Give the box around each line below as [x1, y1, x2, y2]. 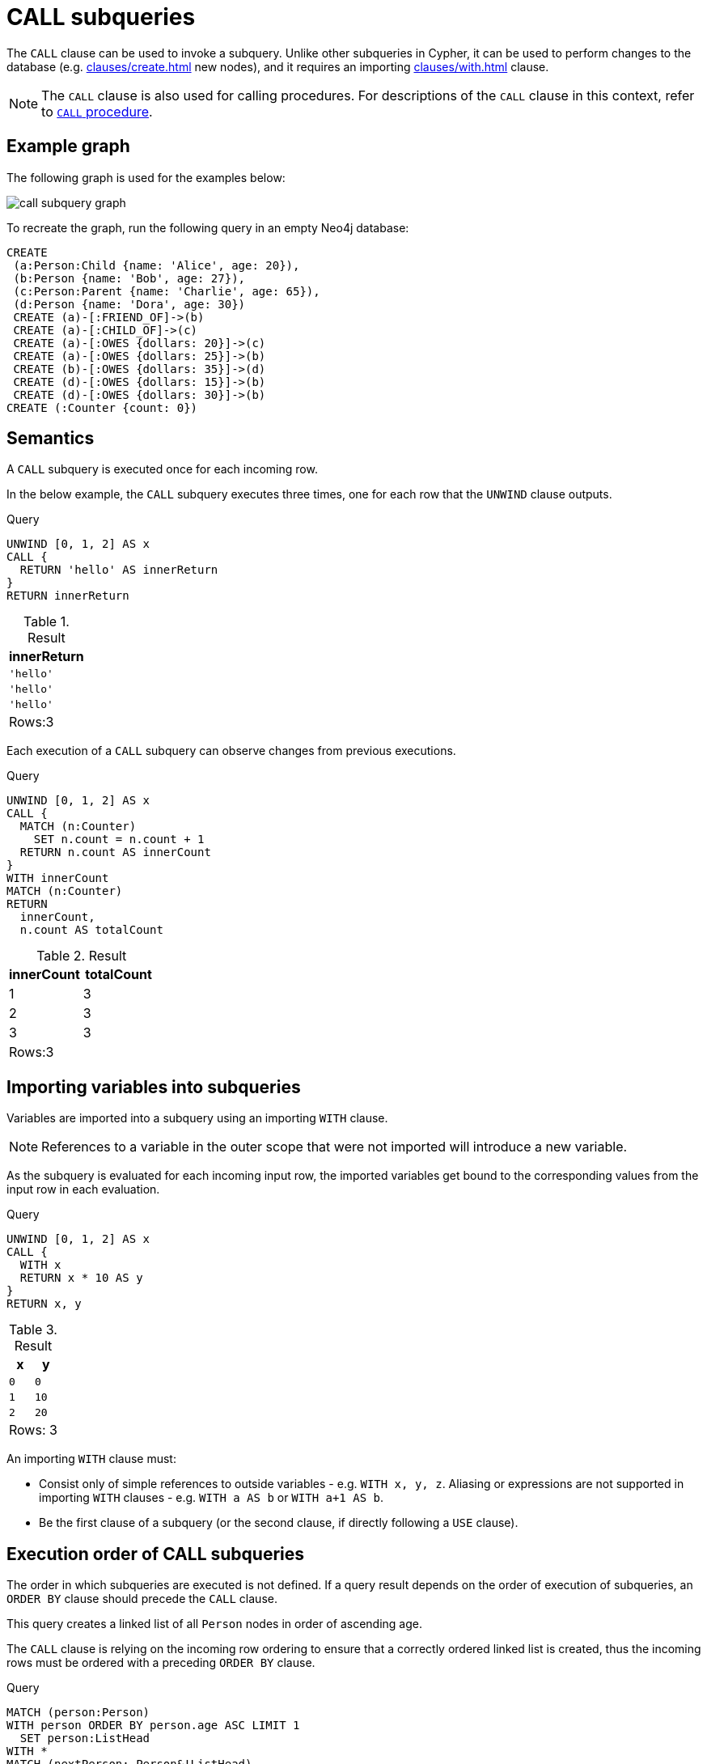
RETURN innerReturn [6, 589, 129, 603]
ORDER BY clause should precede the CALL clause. [6, 1592, 277, 1606]
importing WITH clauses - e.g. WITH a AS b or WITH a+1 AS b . [39, 1490, 383, 1505]
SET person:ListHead [19, 1732, 150, 1745]
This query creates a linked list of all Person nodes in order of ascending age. [6, 1617, 422, 1631]
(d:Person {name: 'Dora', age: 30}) [13, 297, 246, 311]
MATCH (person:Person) [6, 1706, 150, 1719]
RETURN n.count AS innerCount [19, 846, 211, 859]
